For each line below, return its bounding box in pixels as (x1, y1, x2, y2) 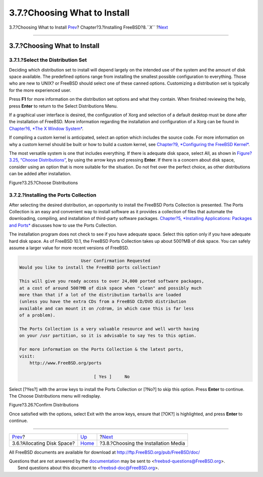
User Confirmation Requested (80, 258, 150, 264)
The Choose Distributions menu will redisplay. (9, 393, 101, 399)
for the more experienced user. (9, 87, 72, 93)
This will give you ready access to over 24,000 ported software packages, (19, 278, 205, 284)
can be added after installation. (9, 171, 72, 177)
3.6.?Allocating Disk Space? (12, 440, 75, 446)
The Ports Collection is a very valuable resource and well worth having (19, 326, 199, 331)
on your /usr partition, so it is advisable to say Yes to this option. (19, 333, 197, 338)
